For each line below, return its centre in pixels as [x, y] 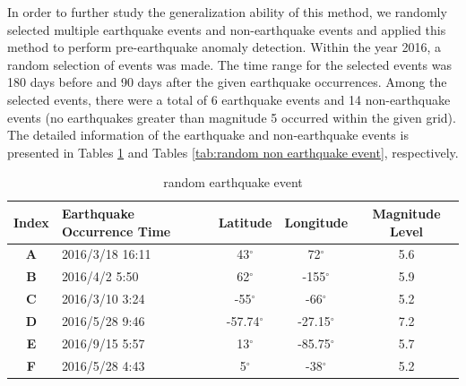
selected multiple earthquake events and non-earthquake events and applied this [227, 29]
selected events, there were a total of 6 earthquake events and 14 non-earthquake [229, 99]
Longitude [316, 222]
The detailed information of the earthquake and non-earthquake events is [208, 135]
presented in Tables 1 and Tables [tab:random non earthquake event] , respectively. [233, 152]
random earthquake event [233, 182]
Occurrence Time [116, 231]
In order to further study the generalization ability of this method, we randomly [227, 12]
